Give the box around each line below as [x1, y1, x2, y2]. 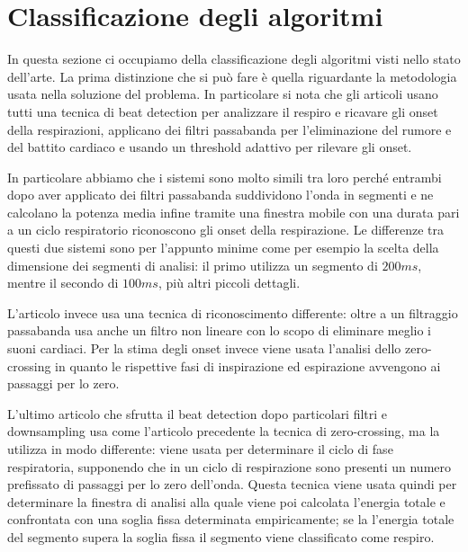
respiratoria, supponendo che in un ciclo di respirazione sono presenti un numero [7, 457, 452, 476]
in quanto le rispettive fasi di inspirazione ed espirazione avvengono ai [55, 356, 441, 375]
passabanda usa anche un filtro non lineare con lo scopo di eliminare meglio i [7, 321, 431, 340]
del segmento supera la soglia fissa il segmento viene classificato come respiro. [7, 527, 435, 546]
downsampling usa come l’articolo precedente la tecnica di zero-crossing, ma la [7, 422, 440, 441]
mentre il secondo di [7, 273, 119, 292]
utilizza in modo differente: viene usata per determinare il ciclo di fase [7, 440, 393, 458]
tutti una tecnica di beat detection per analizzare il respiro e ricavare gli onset [7, 102, 438, 120]
